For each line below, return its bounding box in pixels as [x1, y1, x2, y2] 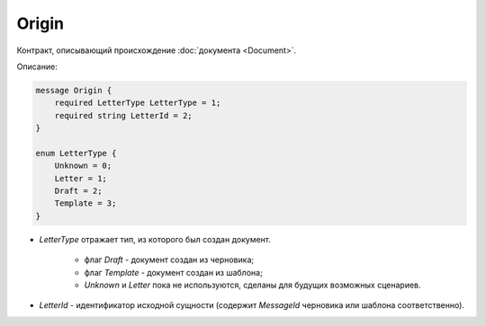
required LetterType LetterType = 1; [54, 98, 221, 108]
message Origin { [35, 85, 112, 95]
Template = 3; [54, 198, 117, 208]
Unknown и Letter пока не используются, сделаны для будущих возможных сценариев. [84, 279, 422, 290]
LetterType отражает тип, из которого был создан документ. [39, 233, 272, 244]
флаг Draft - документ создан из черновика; [84, 254, 255, 265]
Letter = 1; [54, 173, 108, 183]
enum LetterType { [35, 148, 117, 158]
